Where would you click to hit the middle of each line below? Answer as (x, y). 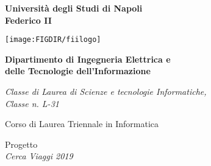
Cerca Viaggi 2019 (39, 156)
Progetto (21, 144)
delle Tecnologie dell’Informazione (78, 71)
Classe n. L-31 (32, 103)
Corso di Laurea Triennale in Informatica (82, 124)
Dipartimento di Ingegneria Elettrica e (88, 59)
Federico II (28, 20)
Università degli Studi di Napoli (74, 8)
